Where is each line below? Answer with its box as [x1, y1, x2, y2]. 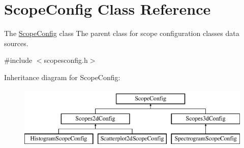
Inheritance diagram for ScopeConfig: [4, 71, 120, 82]
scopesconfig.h [44, 55, 88, 65]
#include [4, 55, 33, 65]
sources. [4, 38, 28, 48]
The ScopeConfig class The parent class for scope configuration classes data [4, 28, 239, 39]
